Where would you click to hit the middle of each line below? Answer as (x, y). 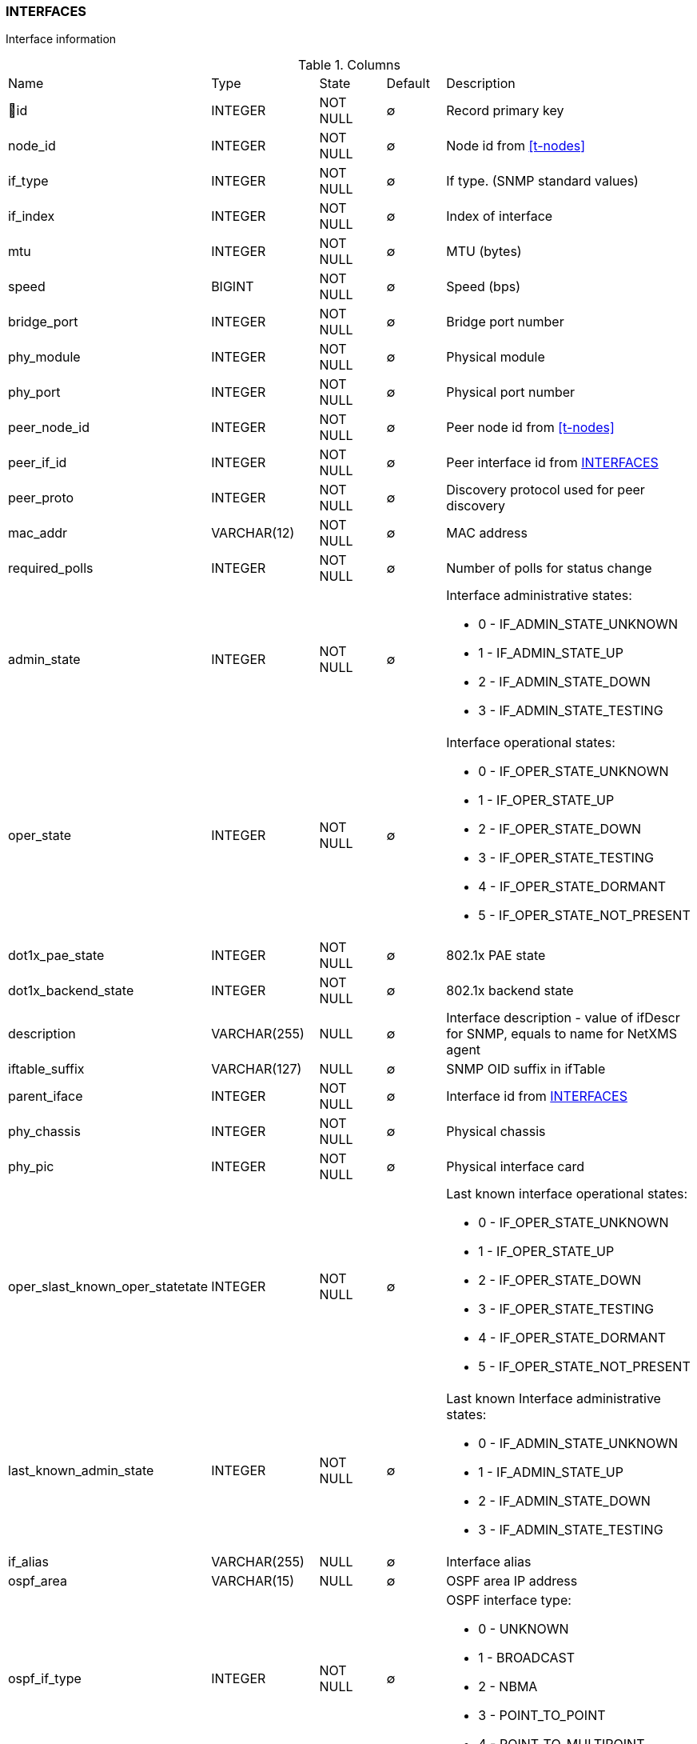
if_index (32, 216)
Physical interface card (516, 1167)
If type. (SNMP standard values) (542, 181)
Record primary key (505, 111)
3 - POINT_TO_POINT (542, 1716)
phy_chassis (44, 1132)
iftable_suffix (46, 1069)
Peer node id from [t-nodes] (530, 428)
